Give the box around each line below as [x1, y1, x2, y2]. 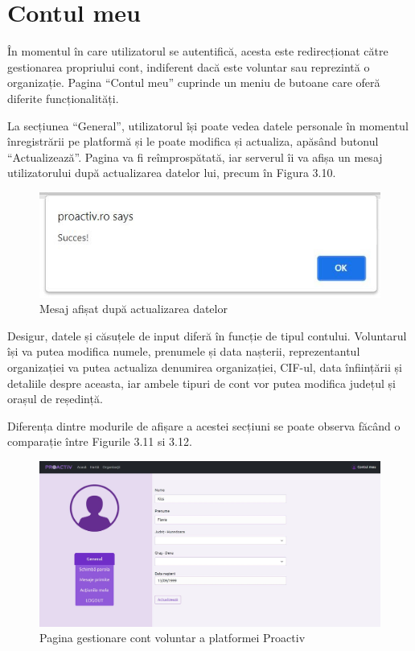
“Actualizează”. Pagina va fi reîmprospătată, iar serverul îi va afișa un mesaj [7, 148, 383, 165]
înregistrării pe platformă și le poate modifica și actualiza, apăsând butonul [7, 133, 379, 150]
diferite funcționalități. [7, 89, 119, 106]
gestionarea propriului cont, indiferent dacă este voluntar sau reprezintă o [7, 58, 370, 75]
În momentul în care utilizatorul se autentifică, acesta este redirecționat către [7, 43, 388, 60]
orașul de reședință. [7, 390, 103, 407]
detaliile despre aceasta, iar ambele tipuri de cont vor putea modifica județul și [7, 374, 396, 391]
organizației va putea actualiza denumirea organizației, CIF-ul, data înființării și [7, 359, 402, 376]
